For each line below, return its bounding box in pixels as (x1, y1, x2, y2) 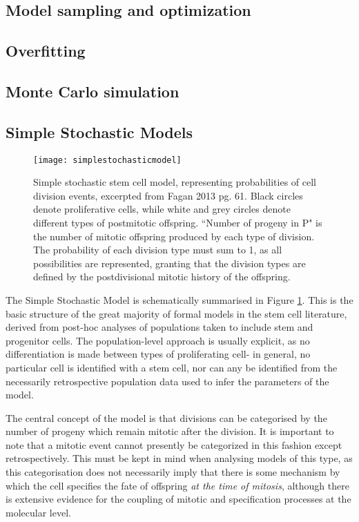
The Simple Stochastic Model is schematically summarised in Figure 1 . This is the (6, 292, 353, 307)
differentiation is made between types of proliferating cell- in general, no (6, 347, 311, 361)
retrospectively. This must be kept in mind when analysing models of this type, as (6, 451, 353, 465)
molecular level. (6, 505, 71, 519)
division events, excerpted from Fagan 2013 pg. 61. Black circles (33, 188, 303, 202)
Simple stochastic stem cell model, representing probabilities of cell (33, 175, 316, 189)
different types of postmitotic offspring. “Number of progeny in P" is (33, 215, 322, 229)
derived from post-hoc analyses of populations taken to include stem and (6, 320, 313, 334)
